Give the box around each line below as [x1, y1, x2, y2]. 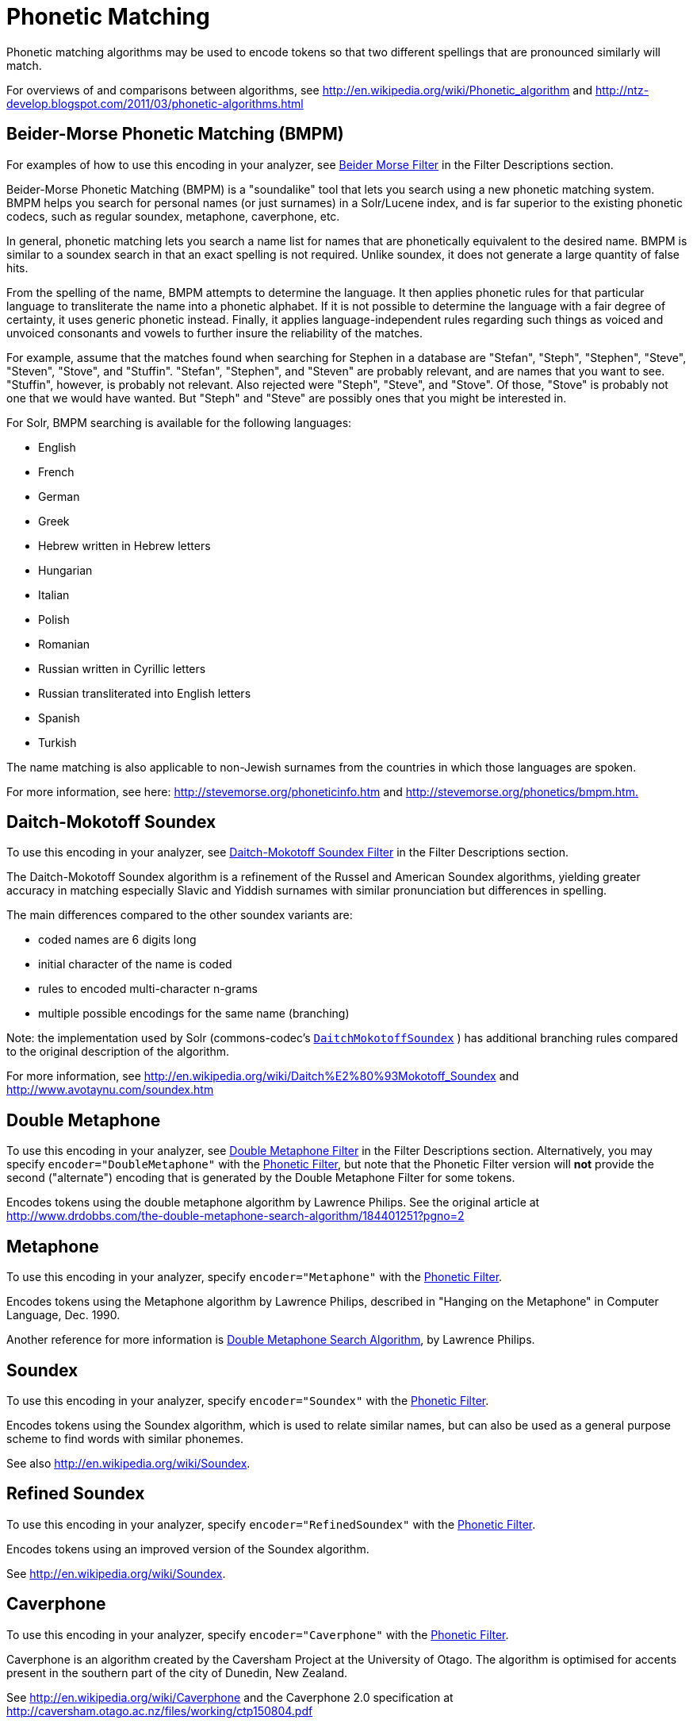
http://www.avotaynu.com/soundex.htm [6, 1083, 214, 1097]
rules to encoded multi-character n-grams [38, 982, 258, 996]
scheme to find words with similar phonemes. [6, 1431, 243, 1445]
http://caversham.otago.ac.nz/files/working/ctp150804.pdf [6, 1703, 313, 1718]
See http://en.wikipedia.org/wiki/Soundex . [6, 1566, 226, 1580]
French [38, 464, 75, 479]
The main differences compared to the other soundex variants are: [6, 908, 353, 922]
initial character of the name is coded [38, 957, 232, 972]
